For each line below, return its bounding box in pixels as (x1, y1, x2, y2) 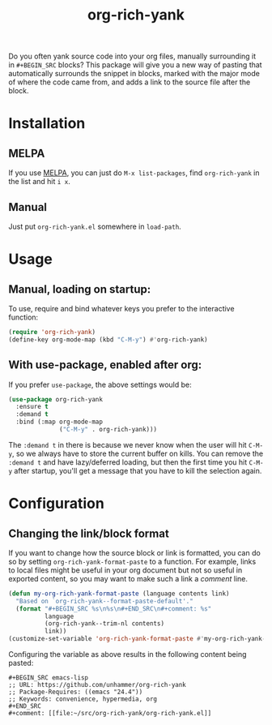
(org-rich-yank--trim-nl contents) (44, 620, 164, 628)
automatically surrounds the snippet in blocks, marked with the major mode (8, 69, 261, 79)
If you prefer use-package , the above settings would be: (8, 380, 192, 389)
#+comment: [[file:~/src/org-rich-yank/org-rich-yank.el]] (8, 710, 212, 718)
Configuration (8, 495, 105, 513)
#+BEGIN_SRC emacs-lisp (8, 674, 89, 682)
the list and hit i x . (8, 177, 71, 187)
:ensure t (15, 403, 49, 411)
